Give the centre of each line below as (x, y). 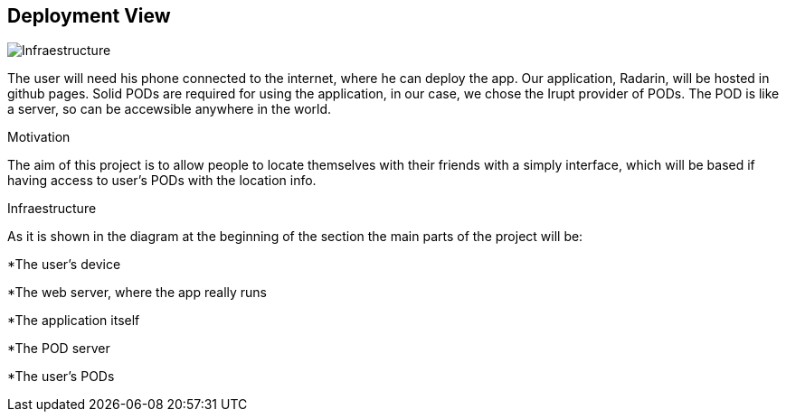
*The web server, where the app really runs (137, 293)
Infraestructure (52, 209)
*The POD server (59, 349)
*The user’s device (64, 265)
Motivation (39, 137)
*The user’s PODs (61, 377)
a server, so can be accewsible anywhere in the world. (170, 109)
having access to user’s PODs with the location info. (162, 181)
